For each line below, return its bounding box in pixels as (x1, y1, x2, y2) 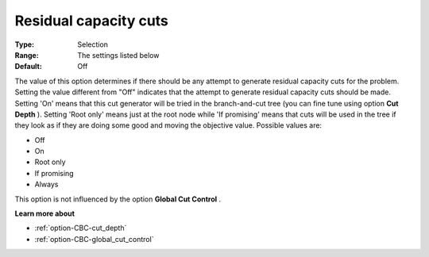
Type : (14, 40, 35, 49)
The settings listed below (77, 50, 160, 59)
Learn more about (14, 209, 75, 218)
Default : (14, 62, 43, 71)
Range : (14, 50, 39, 59)
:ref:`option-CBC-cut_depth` (34, 223, 127, 233)
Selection (77, 40, 109, 49)
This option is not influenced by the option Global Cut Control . (14, 194, 222, 204)
